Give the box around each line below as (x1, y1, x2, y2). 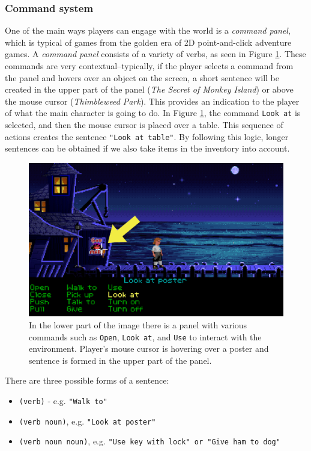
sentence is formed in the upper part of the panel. (29, 354, 212, 366)
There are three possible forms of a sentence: (5, 374, 169, 387)
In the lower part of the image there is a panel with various (29, 318, 247, 331)
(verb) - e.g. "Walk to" (19, 394, 107, 407)
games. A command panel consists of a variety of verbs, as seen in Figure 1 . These (5, 48, 306, 60)
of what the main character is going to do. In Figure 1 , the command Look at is (5, 106, 301, 119)
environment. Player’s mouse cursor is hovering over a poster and (29, 342, 269, 355)
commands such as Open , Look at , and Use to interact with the (29, 330, 262, 343)
